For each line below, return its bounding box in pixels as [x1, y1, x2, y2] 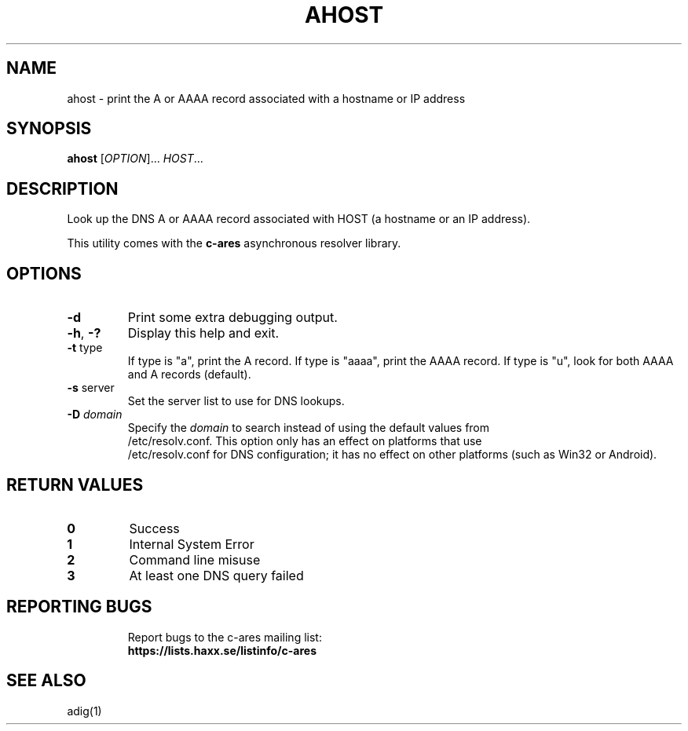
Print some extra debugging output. [127, 309, 338, 326]
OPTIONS [6, 263, 82, 283]
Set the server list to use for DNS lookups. [127, 394, 345, 408]
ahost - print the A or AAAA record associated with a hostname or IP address [67, 91, 466, 105]
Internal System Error [129, 535, 254, 552]
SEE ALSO [6, 671, 86, 691]
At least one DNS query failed [129, 567, 304, 583]
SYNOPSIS [6, 119, 92, 139]
